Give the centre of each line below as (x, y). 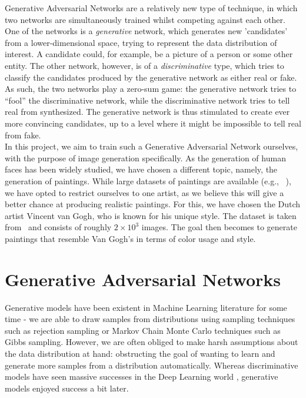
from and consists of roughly (58, 227)
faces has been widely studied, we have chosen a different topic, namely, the (141, 169)
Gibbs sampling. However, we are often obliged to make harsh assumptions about (152, 342)
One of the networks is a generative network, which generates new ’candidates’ (146, 31)
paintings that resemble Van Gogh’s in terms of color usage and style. (130, 238)
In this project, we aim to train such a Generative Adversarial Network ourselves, (152, 146)
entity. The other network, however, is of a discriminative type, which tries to (144, 65)
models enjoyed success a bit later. (67, 388)
